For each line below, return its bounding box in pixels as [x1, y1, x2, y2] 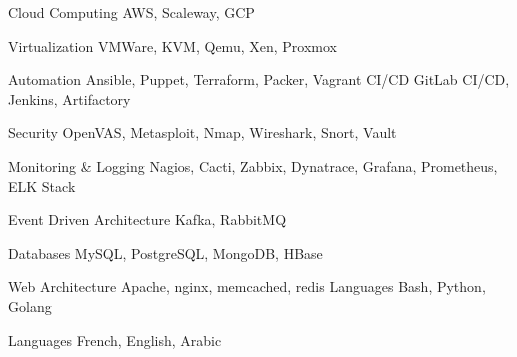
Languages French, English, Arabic [8, 329, 222, 350]
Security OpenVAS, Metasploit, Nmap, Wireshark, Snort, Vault [8, 122, 397, 143]
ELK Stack [8, 175, 76, 196]
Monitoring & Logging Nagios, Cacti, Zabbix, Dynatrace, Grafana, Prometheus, [8, 155, 498, 176]
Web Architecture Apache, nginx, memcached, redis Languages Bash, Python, [8, 276, 486, 297]
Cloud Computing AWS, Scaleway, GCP [8, 2, 255, 22]
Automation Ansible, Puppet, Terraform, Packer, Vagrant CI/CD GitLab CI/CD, [8, 69, 510, 90]
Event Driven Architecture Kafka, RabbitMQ [8, 209, 287, 230]
